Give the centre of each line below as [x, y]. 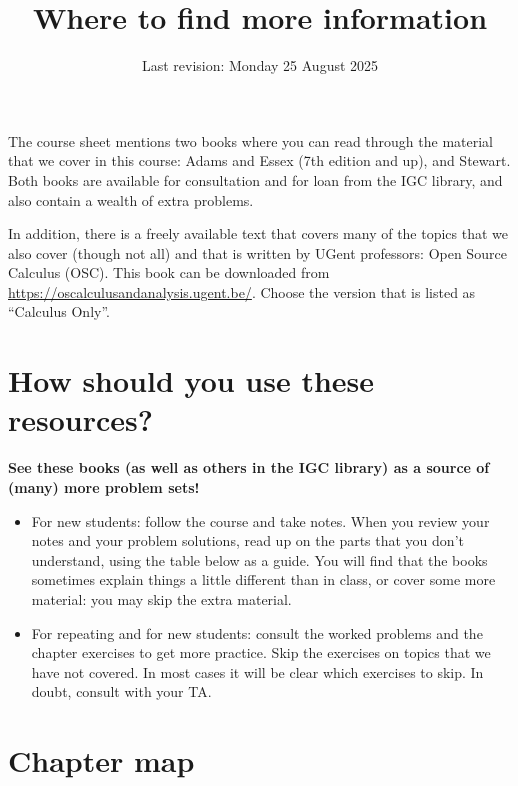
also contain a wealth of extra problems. [131, 199]
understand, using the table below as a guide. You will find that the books [259, 559]
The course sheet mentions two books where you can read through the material [251, 140]
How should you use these [191, 380]
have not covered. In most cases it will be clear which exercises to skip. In [257, 671]
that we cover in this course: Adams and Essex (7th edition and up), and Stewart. [259, 160]
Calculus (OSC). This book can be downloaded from [169, 272]
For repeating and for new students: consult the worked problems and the [257, 632]
